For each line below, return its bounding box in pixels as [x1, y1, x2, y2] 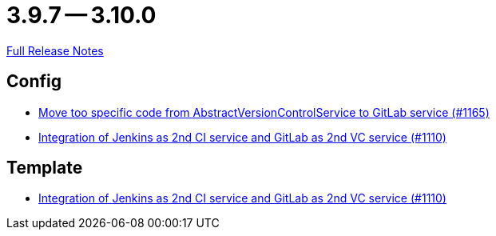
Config [6, 71, 62, 92]
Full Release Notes [6, 43, 104, 58]
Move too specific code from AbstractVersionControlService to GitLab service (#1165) [38, 105, 490, 119]
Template [6, 158, 83, 178]
